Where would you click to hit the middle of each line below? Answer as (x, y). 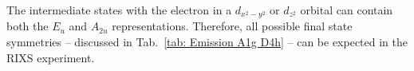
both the (28, 26)
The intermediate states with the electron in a (119, 10)
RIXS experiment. (51, 57)
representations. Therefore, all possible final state (232, 26)
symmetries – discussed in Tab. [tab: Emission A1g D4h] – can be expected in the (207, 42)
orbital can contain (347, 10)
